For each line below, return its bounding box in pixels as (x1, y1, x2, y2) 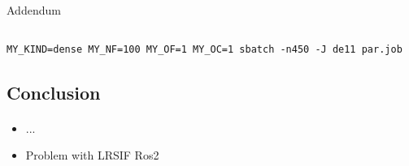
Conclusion (7, 79, 101, 104)
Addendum (7, 2, 61, 18)
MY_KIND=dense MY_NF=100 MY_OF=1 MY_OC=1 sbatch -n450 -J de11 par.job (7, 43, 402, 55)
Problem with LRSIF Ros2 (25, 147, 159, 164)
